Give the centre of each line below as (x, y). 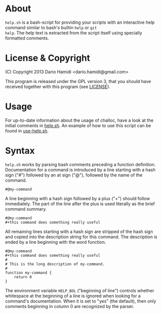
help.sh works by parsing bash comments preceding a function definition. (81, 164)
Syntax (20, 151)
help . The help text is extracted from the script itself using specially (74, 33)
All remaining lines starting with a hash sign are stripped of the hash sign (79, 231)
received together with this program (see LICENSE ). (58, 87)
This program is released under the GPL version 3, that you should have (78, 81)
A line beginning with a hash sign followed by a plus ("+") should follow (78, 198)
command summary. (26, 209)
